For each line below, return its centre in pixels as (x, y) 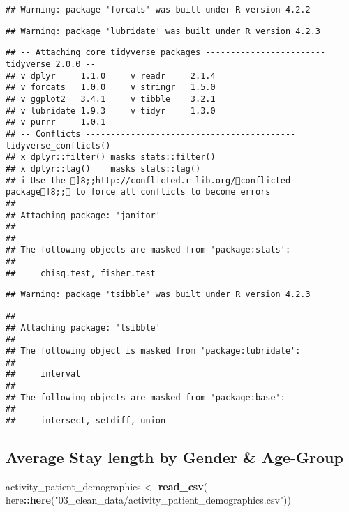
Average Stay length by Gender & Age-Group (174, 457)
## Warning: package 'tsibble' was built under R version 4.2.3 (158, 295)
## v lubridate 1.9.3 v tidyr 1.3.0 (111, 111)
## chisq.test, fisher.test (81, 273)
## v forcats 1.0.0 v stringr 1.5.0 (111, 88)
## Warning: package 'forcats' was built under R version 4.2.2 (158, 10)
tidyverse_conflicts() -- (66, 145)
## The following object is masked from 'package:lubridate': (153, 351)
